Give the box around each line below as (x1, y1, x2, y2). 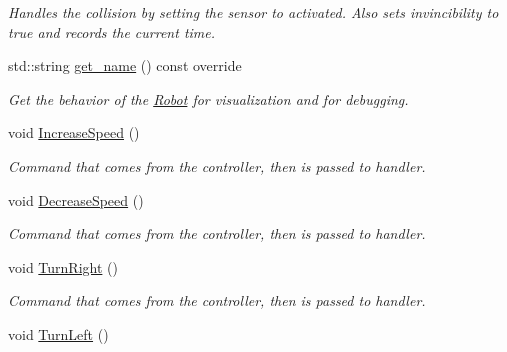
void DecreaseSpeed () (8, 189, 144, 210)
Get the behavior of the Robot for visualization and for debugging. (8, 88, 409, 109)
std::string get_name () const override (8, 55, 242, 76)
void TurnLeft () (8, 323, 109, 344)
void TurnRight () (8, 256, 118, 277)
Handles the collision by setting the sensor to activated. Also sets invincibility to (8, 2, 499, 22)
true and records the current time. (8, 21, 216, 42)
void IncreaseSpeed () (8, 122, 140, 143)
